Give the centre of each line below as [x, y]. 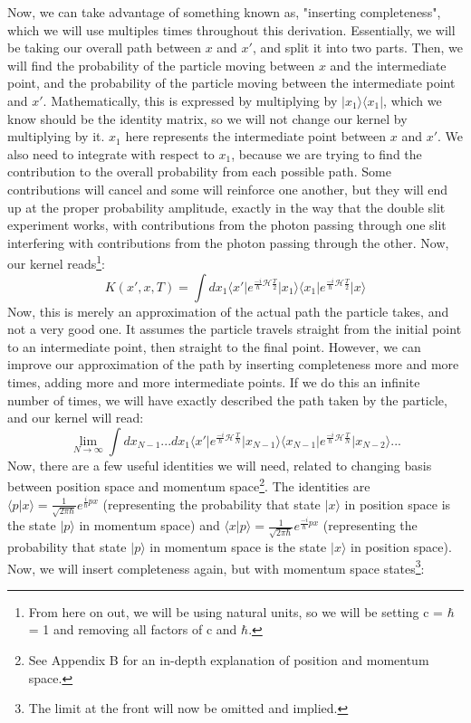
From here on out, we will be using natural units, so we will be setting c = [235, 611]
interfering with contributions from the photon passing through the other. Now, [228, 242]
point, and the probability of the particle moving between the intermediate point [231, 83]
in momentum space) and [149, 525]
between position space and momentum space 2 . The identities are [189, 485]
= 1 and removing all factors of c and [133, 629]
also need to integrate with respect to [111, 153]
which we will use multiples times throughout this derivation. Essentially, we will [231, 29]
